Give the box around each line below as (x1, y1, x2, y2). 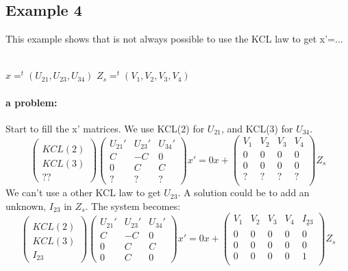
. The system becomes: (85, 198, 181, 213)
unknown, (5, 198, 47, 213)
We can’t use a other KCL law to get (5, 185, 161, 200)
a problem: (5, 95, 58, 109)
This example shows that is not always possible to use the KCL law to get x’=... (5, 32, 343, 46)
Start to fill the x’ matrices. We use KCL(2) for (5, 121, 205, 135)
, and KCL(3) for (221, 121, 293, 135)
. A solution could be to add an (177, 185, 310, 200)
